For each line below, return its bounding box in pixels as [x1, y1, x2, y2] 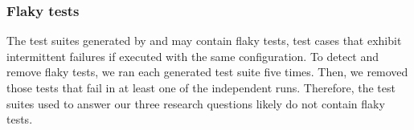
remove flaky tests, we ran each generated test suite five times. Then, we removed [6, 63, 408, 80]
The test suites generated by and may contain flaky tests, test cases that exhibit [6, 32, 402, 49]
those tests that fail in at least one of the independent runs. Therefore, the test [6, 79, 396, 95]
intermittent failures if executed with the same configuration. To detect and [6, 47, 379, 64]
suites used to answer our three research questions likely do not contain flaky [6, 95, 385, 112]
